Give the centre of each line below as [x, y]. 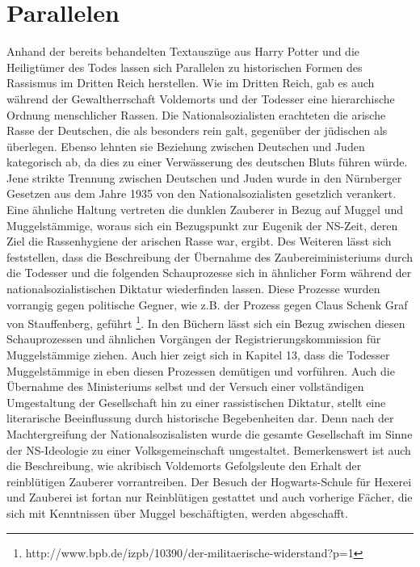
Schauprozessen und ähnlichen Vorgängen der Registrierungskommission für [194, 339]
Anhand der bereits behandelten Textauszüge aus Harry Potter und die [183, 51]
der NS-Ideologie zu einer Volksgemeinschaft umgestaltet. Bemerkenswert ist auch [209, 449]
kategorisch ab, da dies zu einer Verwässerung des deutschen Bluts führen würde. [207, 162]
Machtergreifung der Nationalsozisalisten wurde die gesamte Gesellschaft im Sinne [210, 434]
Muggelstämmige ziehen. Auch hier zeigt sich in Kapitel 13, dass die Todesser [198, 355]
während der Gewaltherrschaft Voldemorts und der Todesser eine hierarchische [201, 98]
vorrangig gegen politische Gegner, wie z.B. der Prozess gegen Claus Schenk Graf [207, 304]
